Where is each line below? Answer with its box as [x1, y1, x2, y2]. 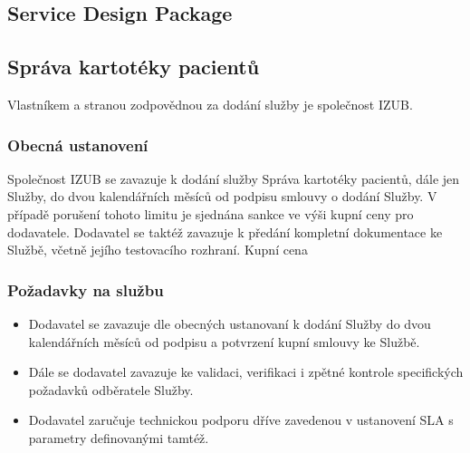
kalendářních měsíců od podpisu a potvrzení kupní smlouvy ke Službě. [28, 332, 420, 351]
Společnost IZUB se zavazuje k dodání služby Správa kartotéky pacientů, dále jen [7, 169, 460, 188]
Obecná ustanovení [7, 133, 149, 156]
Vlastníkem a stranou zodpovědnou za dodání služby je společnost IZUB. [7, 94, 413, 113]
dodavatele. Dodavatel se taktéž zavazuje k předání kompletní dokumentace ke [7, 222, 443, 241]
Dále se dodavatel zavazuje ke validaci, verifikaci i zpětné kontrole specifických [28, 362, 464, 381]
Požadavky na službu [7, 278, 164, 301]
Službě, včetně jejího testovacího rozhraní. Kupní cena [7, 240, 308, 259]
